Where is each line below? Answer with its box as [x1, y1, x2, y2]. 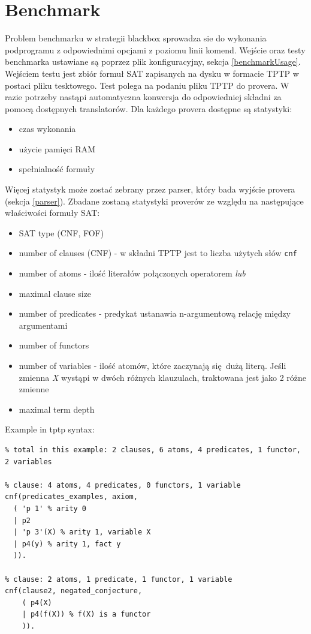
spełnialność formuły [19, 163, 95, 175]
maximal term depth [19, 402, 95, 415]
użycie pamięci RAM [19, 142, 96, 155]
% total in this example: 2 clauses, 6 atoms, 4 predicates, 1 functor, [5, 446, 301, 455]
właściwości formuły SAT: [5, 206, 100, 219]
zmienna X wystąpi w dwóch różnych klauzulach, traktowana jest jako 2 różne [19, 371, 307, 383]
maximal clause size [19, 287, 92, 299]
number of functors [19, 339, 89, 351]
